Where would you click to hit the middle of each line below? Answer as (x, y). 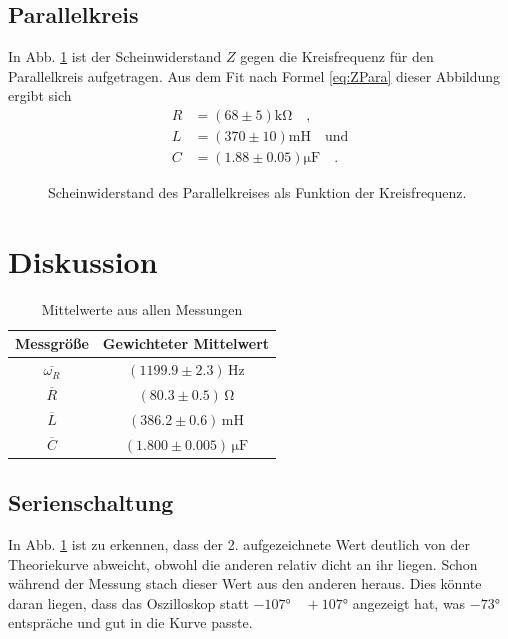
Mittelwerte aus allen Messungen (142, 308)
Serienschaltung (91, 502)
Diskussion (83, 260)
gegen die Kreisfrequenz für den (337, 56)
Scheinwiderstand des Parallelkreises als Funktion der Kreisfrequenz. (257, 192)
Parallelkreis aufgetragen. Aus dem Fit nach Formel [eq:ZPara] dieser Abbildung (254, 75)
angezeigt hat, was (409, 602)
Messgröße (52, 343)
